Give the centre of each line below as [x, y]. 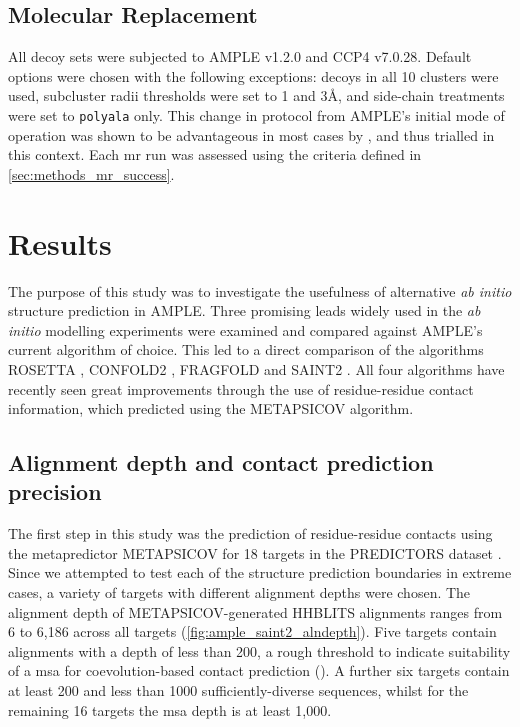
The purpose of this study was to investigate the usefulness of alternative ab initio [260, 290]
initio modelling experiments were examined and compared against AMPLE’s [245, 329]
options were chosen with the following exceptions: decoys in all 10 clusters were [253, 75]
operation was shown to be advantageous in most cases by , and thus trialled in [251, 134]
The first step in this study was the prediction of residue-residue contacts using [250, 533]
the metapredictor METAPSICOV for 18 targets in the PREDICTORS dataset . [255, 552]
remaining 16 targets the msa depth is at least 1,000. [170, 709]
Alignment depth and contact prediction [221, 462]
